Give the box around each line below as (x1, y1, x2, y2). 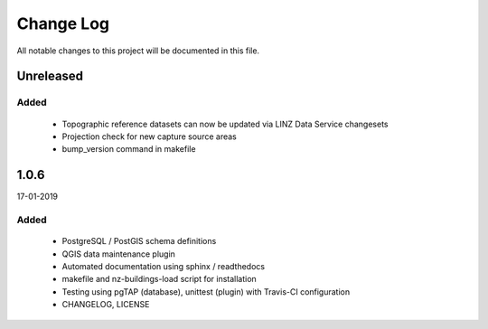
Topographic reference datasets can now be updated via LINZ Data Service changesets (61, 118, 389, 129)
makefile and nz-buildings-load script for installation (61, 274, 257, 285)
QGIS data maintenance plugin (61, 249, 176, 259)
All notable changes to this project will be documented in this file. (16, 45, 260, 56)
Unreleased (16, 69, 84, 84)
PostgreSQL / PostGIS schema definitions (61, 236, 217, 247)
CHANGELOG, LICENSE (61, 299, 150, 310)
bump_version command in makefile (61, 144, 196, 155)
